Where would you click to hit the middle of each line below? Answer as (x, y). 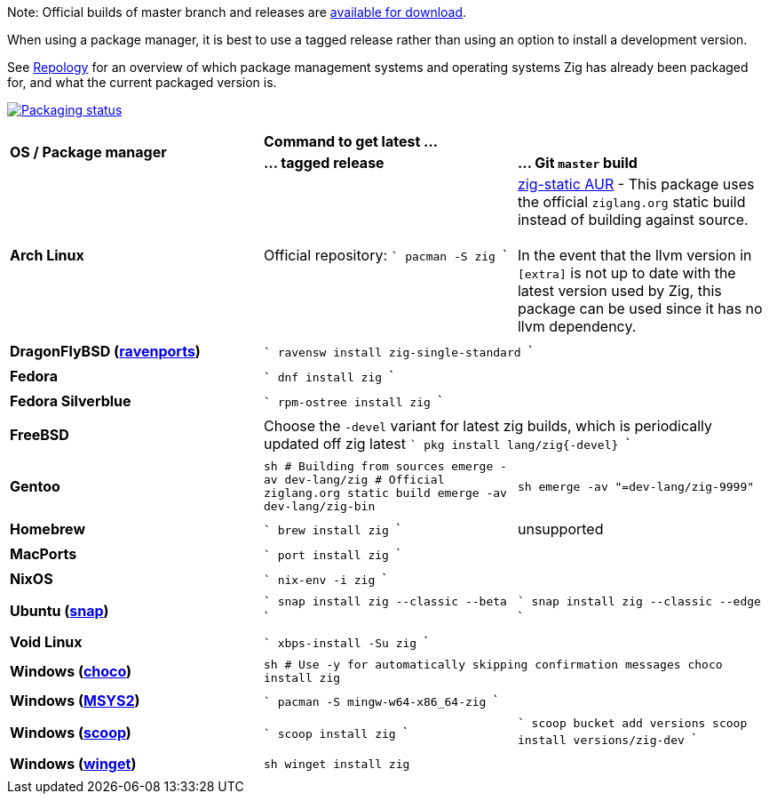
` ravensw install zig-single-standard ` (398, 351)
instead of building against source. (633, 220)
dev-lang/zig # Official (365, 480)
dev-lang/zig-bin (319, 506)
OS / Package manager (88, 152)
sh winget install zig (337, 764)
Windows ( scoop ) (71, 732)
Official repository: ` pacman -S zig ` (385, 255)
